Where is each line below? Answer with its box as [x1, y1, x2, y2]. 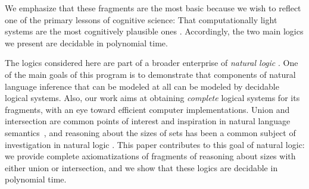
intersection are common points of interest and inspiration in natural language [5, 115, 291, 127]
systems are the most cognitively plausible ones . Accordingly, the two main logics [5, 25, 304, 37]
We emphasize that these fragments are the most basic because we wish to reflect [5, 2, 301, 14]
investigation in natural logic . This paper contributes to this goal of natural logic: [5, 138, 305, 150]
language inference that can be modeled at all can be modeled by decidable [5, 80, 279, 92]
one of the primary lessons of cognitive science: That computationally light [5, 13, 277, 26]
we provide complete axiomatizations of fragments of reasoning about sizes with [5, 150, 296, 162]
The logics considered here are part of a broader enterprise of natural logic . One [5, 56, 298, 69]
